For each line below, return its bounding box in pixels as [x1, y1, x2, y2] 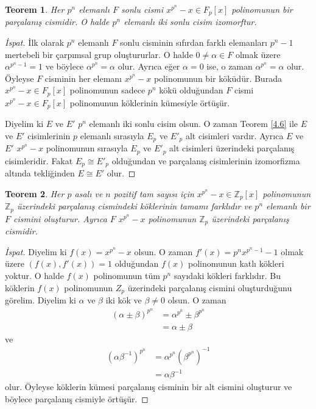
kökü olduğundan [159, 84, 223, 96]
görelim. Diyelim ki [5, 294, 76, 306]
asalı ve [74, 187, 103, 200]
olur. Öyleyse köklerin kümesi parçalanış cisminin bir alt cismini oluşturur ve [5, 380, 292, 393]
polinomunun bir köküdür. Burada [153, 71, 282, 84]
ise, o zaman [206, 60, 253, 73]
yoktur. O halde [5, 269, 64, 282]
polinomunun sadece [69, 84, 146, 96]
